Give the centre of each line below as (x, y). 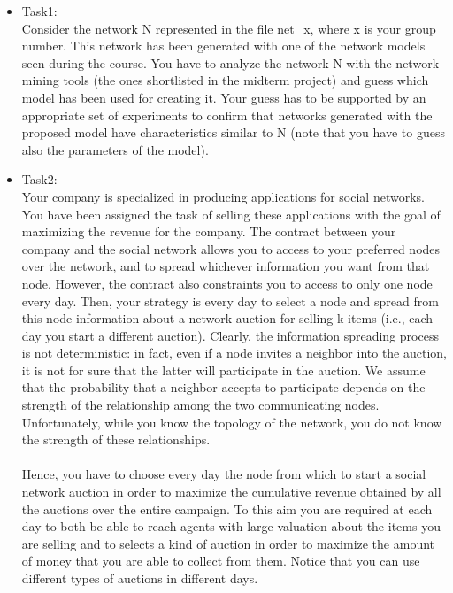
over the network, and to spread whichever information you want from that (226, 266)
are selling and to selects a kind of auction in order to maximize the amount (228, 543)
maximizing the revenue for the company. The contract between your (209, 231)
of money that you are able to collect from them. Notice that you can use (221, 561)
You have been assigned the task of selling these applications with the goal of (231, 214)
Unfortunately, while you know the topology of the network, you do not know (232, 422)
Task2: (39, 179)
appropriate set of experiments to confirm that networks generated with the (227, 115)
